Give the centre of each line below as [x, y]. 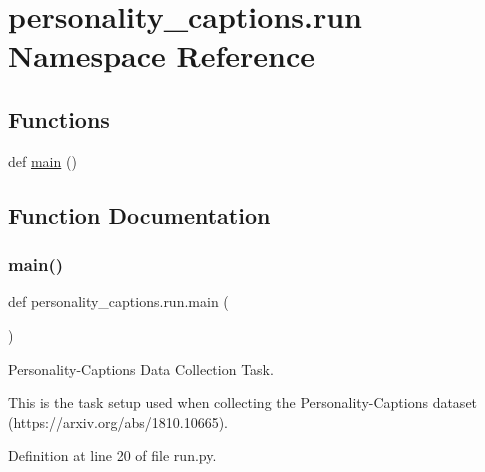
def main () [42, 160]
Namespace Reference [161, 55]
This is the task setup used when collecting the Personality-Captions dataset [243, 402]
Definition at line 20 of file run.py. [112, 455]
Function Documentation [139, 214]
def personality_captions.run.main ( [118, 301]
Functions [59, 118]
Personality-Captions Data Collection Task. [141, 368]
